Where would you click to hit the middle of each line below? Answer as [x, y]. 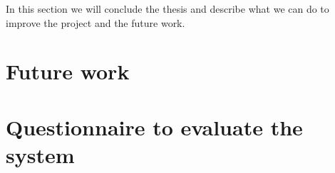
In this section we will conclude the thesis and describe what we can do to [167, 9]
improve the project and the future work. [96, 22]
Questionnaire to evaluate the [154, 127]
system [40, 154]
